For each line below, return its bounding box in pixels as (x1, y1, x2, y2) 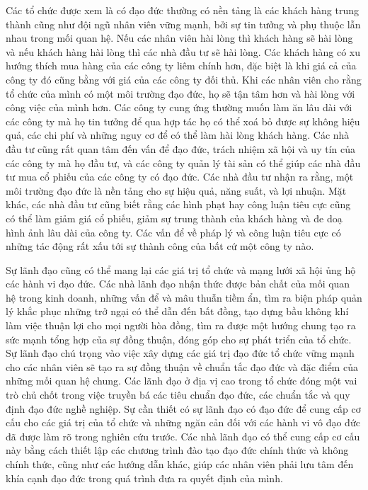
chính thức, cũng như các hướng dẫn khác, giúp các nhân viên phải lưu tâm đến (6, 457, 354, 471)
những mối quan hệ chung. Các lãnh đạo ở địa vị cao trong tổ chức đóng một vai (6, 373, 357, 388)
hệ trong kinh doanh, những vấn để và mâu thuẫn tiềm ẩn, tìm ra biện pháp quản (6, 290, 362, 304)
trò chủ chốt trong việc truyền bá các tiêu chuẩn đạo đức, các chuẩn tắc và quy (6, 387, 350, 402)
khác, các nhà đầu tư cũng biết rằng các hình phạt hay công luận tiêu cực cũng (6, 197, 351, 212)
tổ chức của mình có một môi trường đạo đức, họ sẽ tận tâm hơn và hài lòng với (6, 86, 355, 101)
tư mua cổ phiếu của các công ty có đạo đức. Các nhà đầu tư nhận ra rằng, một (6, 169, 354, 184)
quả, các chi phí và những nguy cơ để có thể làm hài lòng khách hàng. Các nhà (6, 127, 350, 142)
